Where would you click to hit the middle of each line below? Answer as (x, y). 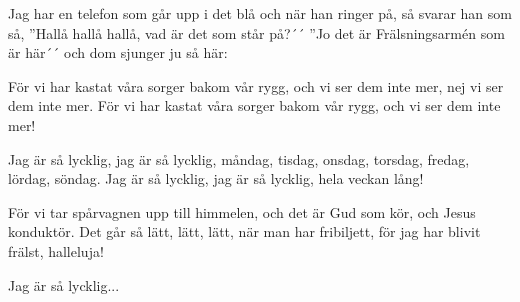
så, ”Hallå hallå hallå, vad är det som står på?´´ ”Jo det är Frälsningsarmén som (256, 32)
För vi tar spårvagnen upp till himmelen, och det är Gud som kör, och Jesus (242, 211)
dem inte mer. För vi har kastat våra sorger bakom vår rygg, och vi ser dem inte (254, 105)
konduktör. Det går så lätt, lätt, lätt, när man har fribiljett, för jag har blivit (244, 231)
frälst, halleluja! (56, 250)
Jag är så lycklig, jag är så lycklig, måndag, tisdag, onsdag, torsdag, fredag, (239, 158)
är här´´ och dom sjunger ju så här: (118, 52)
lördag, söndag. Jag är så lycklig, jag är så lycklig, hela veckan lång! (216, 178)
